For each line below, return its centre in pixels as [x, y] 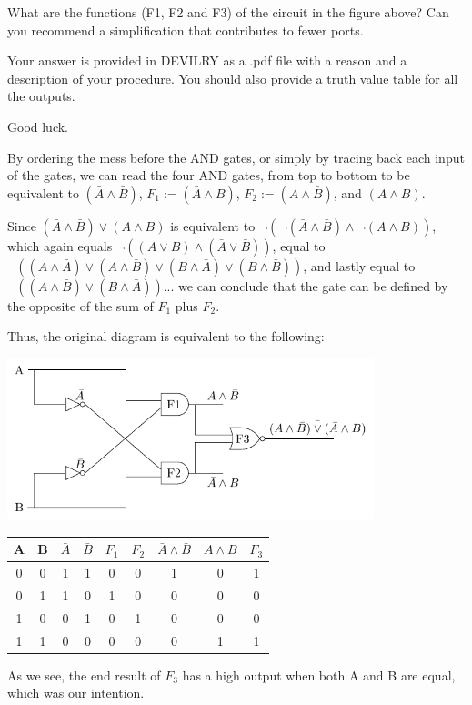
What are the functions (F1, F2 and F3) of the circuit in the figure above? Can [228, 12]
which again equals [60, 245]
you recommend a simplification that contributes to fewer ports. [186, 30]
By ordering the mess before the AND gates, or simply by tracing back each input [236, 157]
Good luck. [38, 126]
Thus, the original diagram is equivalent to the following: [166, 336]
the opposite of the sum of [80, 305]
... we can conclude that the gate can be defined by [306, 285]
